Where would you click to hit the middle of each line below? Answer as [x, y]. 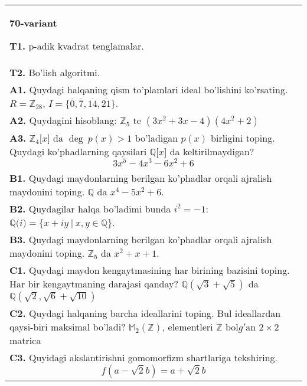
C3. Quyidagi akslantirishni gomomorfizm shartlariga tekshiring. [144, 357]
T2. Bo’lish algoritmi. [55, 72]
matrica [25, 340]
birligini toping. [243, 138]
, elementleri [187, 326]
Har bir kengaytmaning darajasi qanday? [94, 283]
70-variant [33, 23]
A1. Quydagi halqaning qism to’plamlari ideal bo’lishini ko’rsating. [149, 89]
